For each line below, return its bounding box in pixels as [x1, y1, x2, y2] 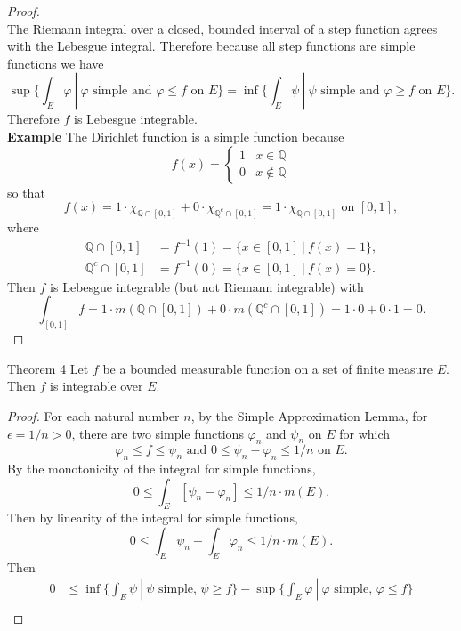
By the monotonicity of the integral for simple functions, [7, 459, 316, 478]
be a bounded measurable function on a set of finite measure [102, 359, 433, 377]
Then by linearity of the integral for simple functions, [7, 508, 298, 527]
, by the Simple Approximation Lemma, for [190, 406, 428, 425]
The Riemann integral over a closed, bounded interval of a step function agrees [7, 19, 438, 37]
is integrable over [50, 376, 143, 395]
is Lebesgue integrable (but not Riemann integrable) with [50, 277, 364, 295]
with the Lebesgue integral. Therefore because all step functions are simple [7, 36, 416, 55]
